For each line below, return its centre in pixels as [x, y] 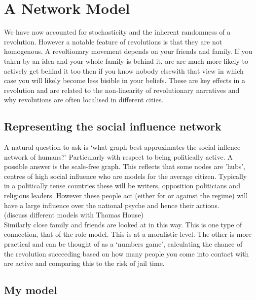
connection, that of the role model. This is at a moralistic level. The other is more [128, 234]
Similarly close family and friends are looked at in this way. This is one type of [123, 224]
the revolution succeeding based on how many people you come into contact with [127, 253]
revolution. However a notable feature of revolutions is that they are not [113, 41]
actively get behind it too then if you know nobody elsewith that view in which [124, 70]
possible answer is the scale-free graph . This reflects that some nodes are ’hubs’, [125, 166]
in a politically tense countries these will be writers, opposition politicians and [122, 186]
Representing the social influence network [113, 126]
